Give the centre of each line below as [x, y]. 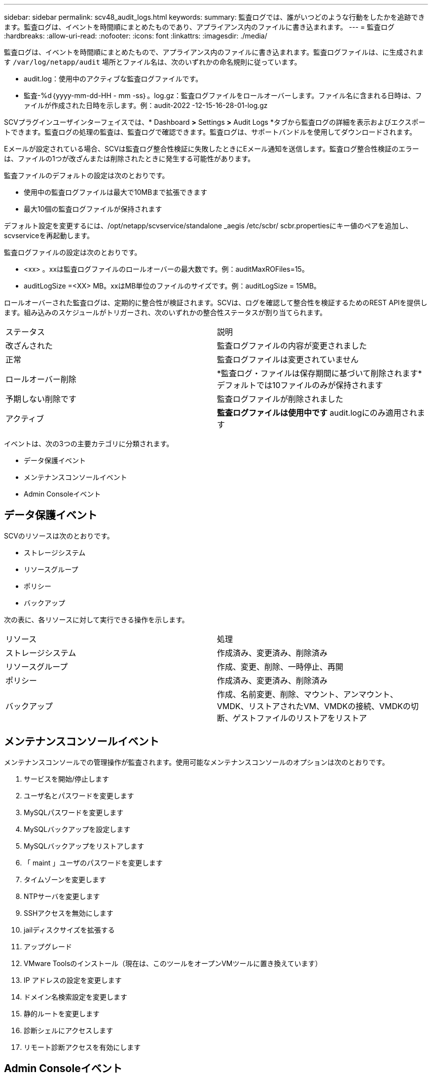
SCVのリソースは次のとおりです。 [59, 536]
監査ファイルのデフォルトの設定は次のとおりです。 [87, 175]
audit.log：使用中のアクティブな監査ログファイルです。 [113, 79]
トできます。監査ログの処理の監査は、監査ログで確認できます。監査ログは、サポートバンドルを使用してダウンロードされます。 [210, 132]
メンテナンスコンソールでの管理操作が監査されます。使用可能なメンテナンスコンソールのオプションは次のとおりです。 [197, 762]
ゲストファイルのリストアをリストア [300, 718]
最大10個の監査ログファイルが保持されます [93, 209]
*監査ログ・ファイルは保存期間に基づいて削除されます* [320, 373]
